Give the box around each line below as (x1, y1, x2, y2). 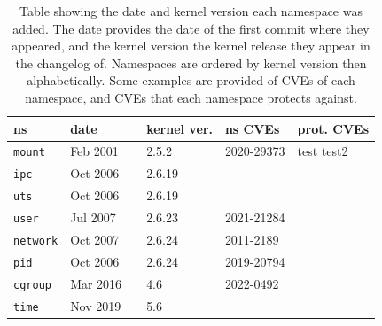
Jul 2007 (70, 208, 116, 227)
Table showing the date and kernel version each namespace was (19, 2, 363, 19)
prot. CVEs (297, 119, 370, 137)
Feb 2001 (70, 142, 119, 160)
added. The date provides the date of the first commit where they (12, 19, 370, 37)
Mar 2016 (70, 274, 122, 292)
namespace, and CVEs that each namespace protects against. (25, 88, 357, 106)
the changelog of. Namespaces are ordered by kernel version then (15, 53, 367, 72)
